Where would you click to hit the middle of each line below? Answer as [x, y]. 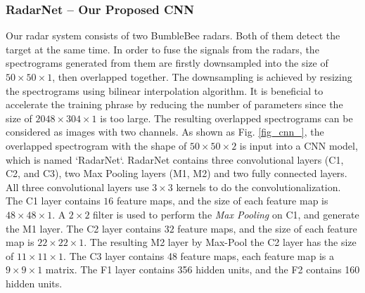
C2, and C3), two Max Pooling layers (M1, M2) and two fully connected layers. [177, 173]
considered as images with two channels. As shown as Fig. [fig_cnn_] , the [165, 132]
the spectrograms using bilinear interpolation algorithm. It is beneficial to [165, 90]
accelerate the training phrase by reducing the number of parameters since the [174, 104]
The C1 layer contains [53, 201]
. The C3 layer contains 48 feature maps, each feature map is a [199, 255]
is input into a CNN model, [299, 145]
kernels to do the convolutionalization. [258, 187]
